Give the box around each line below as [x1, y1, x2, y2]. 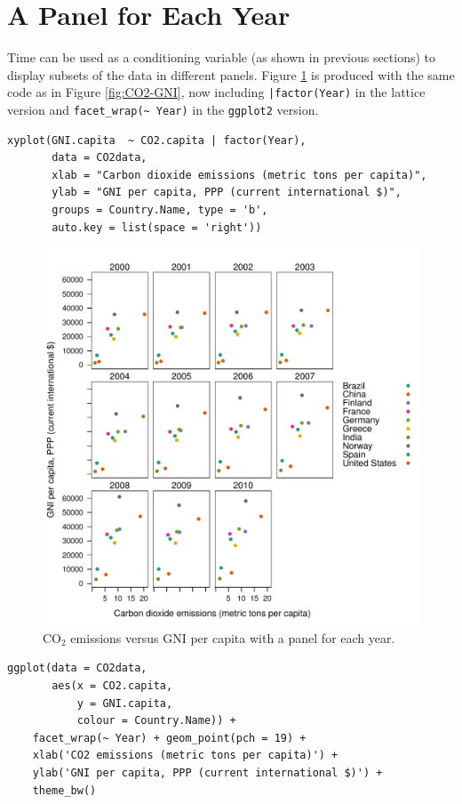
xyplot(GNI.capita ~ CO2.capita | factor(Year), [7, 133, 307, 147]
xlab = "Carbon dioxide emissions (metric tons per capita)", [52, 168, 427, 181]
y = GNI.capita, [76, 696, 173, 710]
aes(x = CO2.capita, [52, 679, 173, 692]
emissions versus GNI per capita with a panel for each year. [70, 628, 395, 647]
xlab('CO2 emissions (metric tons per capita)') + [32, 749, 339, 762]
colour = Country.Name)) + [76, 714, 236, 728]
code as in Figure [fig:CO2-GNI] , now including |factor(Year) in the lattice [7, 83, 426, 101]
